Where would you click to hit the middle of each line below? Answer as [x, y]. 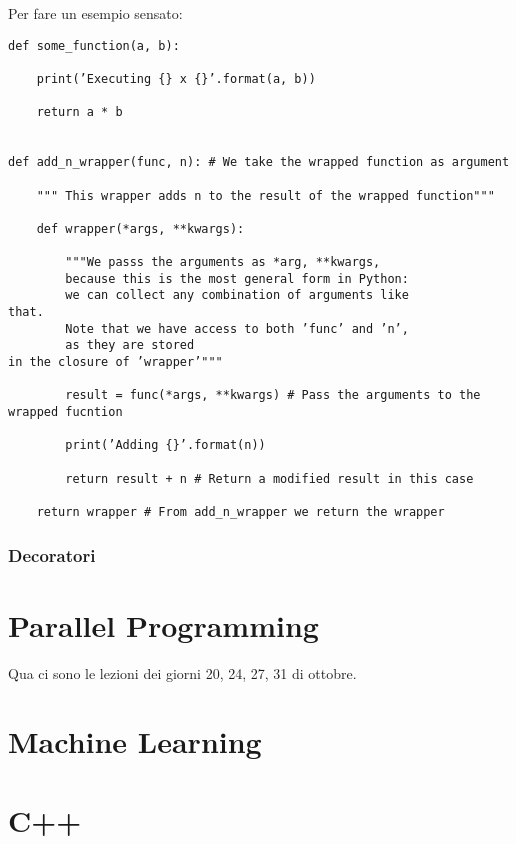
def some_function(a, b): [94, 45]
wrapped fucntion [65, 412]
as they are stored [130, 345]
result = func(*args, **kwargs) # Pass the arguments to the [273, 395]
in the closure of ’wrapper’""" [115, 362]
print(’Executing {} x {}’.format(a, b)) [176, 78]
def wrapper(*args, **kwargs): [140, 228]
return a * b [79, 112]
